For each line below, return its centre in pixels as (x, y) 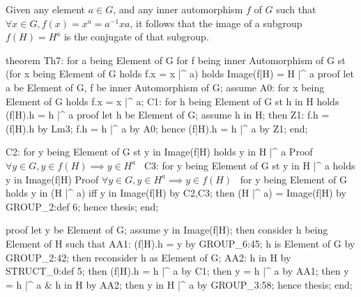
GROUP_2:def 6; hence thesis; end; (82, 206)
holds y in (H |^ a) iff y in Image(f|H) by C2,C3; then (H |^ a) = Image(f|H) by (176, 193)
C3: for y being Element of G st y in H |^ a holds (249, 165)
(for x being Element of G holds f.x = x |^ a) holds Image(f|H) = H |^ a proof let (180, 74)
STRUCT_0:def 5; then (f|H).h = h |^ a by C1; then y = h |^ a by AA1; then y (177, 271)
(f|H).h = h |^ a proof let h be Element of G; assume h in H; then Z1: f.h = (168, 115)
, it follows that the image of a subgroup (216, 23)
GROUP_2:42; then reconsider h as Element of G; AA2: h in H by (148, 257)
